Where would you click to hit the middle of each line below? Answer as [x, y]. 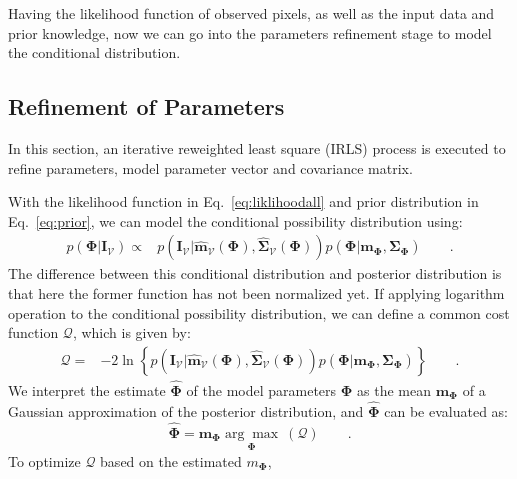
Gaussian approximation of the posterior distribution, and [186, 410]
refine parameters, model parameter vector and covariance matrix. [210, 167]
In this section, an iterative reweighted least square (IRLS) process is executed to [257, 147]
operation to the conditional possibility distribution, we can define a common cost [259, 312]
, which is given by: [131, 332]
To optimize [44, 460]
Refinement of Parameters [146, 106]
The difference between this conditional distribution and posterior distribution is [255, 273]
